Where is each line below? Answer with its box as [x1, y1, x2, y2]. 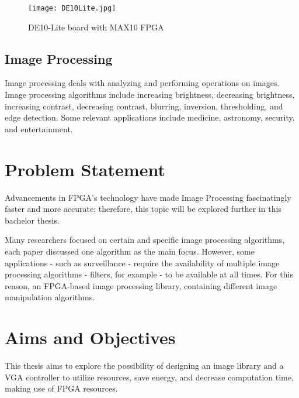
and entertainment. [5, 122, 73, 135]
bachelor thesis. [5, 214, 60, 226]
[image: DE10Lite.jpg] [28, 4, 116, 12]
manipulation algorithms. [5, 291, 95, 303]
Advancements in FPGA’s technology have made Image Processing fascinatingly [5, 191, 291, 203]
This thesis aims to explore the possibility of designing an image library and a [5, 359, 284, 372]
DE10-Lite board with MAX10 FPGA [28, 20, 164, 33]
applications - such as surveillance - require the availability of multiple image [5, 256, 280, 269]
